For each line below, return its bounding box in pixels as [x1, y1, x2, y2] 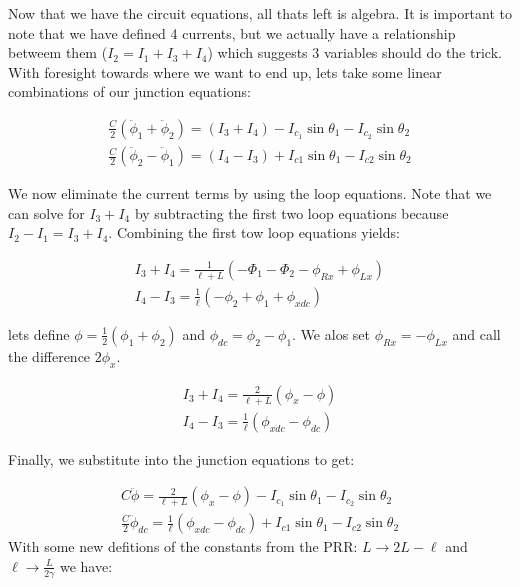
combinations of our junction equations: [8, 81, 251, 102]
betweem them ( [8, 42, 108, 63]
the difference [8, 345, 91, 366]
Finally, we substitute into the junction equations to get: [8, 448, 355, 469]
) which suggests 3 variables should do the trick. [207, 42, 502, 63]
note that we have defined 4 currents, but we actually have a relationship [8, 22, 456, 43]
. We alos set [292, 323, 370, 344]
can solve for [8, 202, 85, 223]
